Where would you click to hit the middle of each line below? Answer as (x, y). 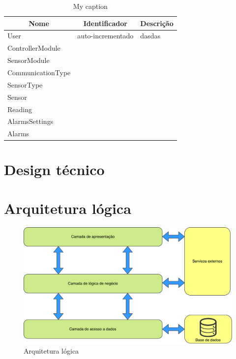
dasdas (150, 36)
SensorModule (29, 60)
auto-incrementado (105, 36)
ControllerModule (34, 48)
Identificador (105, 23)
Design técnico (54, 169)
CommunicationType (39, 72)
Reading (20, 109)
